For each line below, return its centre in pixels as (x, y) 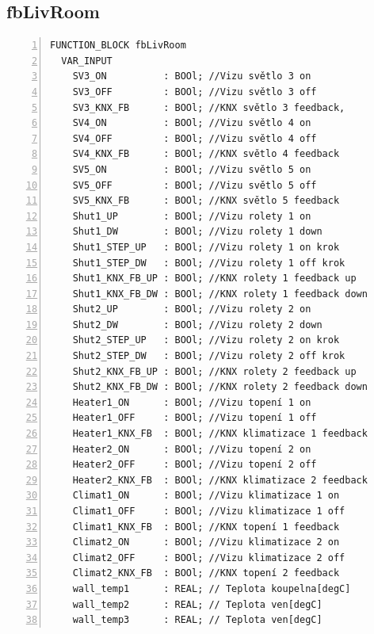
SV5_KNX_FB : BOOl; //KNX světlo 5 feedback (206, 201)
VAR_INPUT (87, 61)
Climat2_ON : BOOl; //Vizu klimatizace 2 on (206, 542)
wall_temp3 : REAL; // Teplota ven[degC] (197, 620)
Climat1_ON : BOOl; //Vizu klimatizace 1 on (206, 496)
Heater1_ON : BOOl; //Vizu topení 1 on (192, 402)
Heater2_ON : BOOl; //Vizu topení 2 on (192, 449)
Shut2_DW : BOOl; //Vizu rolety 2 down (197, 325)
